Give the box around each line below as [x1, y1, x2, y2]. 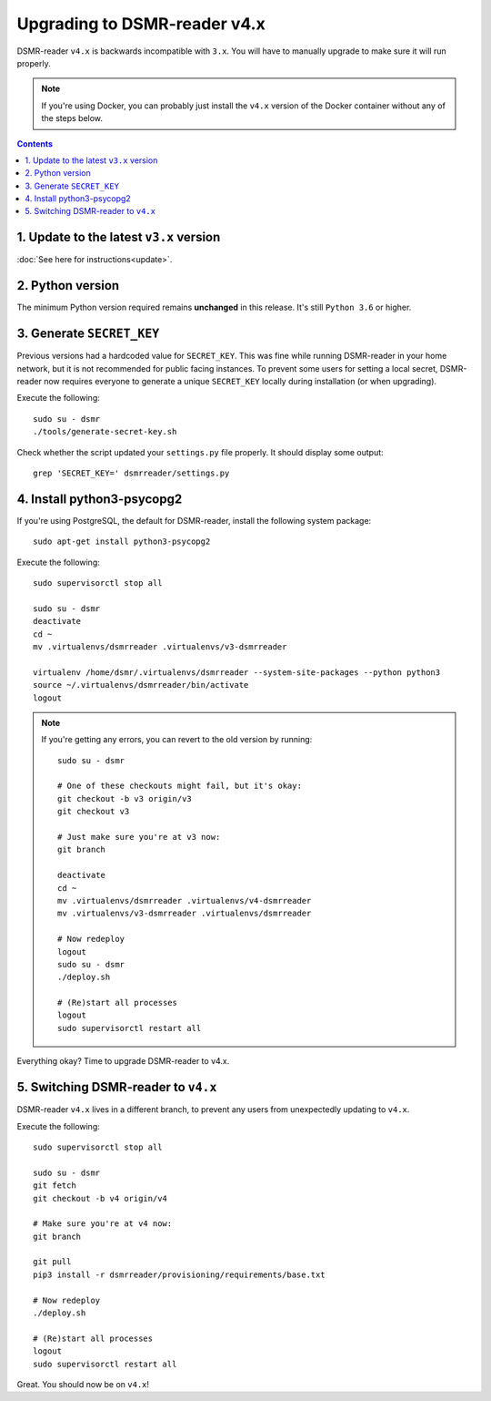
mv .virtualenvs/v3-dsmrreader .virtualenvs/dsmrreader [57, 908, 312, 919]
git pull [33, 1257, 72, 1267]
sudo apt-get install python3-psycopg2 [33, 537, 211, 547]
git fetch [33, 1181, 76, 1191]
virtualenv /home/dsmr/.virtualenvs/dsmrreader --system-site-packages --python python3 [33, 667, 441, 678]
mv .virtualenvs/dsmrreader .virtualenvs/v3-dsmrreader [33, 641, 287, 651]
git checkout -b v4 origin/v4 [33, 1193, 168, 1203]
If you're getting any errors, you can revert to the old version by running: [41, 734, 313, 745]
